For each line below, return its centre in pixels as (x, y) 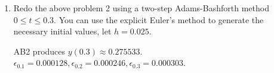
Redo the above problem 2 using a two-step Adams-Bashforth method (141, 8)
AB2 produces (39, 51)
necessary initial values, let (62, 31)
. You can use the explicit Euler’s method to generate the (159, 19)
